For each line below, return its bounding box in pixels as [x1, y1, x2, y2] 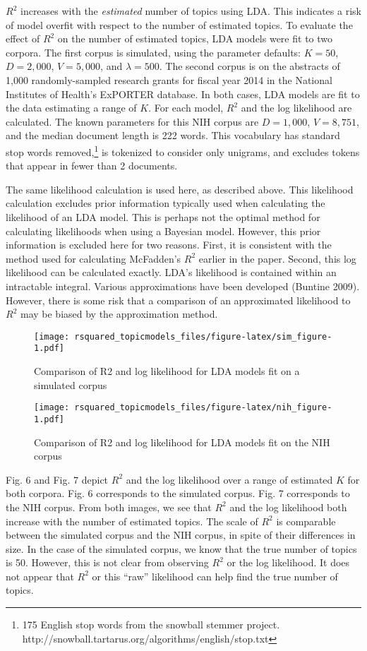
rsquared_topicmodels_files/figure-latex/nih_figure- [74, 402, 332, 413]
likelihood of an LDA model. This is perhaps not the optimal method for [6, 209, 320, 224]
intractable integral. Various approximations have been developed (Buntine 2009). [6, 278, 360, 293]
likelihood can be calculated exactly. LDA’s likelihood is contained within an [6, 265, 337, 280]
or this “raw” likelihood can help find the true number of [92, 568, 338, 583]
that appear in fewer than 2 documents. [6, 158, 178, 173]
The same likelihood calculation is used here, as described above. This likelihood [6, 181, 354, 196]
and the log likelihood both [229, 499, 347, 514]
